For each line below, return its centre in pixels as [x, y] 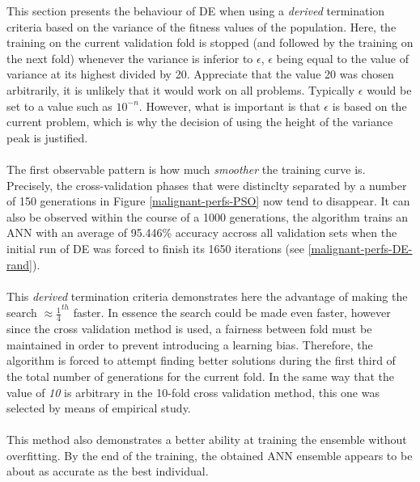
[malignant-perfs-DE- [360, 248]
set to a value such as [59, 106]
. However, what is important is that [229, 106]
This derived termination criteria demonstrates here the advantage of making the [207, 296]
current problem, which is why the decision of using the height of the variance [200, 122]
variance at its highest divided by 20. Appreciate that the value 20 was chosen [200, 74]
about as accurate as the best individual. [108, 471]
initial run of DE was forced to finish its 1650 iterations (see [156, 248]
